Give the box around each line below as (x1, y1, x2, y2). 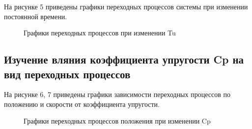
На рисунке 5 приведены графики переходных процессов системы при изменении (4, 1, 248, 11)
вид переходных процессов (4, 66, 131, 81)
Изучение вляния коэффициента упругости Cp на (4, 52, 244, 67)
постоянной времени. (4, 11, 67, 21)
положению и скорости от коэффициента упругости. (4, 98, 160, 109)
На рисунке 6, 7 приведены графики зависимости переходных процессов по (4, 89, 230, 99)
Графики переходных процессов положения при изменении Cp (24, 115, 211, 126)
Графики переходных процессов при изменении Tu (24, 28, 176, 38)
